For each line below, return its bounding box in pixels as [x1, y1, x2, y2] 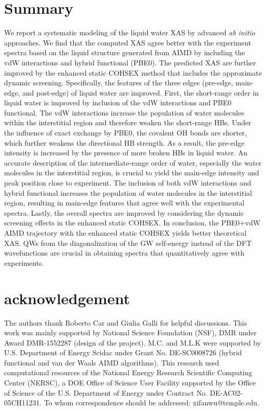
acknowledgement [4, 287, 130, 308]
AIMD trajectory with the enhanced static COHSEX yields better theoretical [4, 227, 247, 238]
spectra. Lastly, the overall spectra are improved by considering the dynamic [4, 207, 244, 218]
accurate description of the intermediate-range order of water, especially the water [4, 157, 262, 168]
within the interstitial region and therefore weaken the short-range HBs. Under [4, 117, 251, 128]
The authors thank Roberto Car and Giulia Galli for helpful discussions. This [4, 317, 247, 328]
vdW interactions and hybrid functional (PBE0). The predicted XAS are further [4, 57, 256, 67]
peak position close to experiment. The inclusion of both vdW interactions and [4, 177, 252, 188]
